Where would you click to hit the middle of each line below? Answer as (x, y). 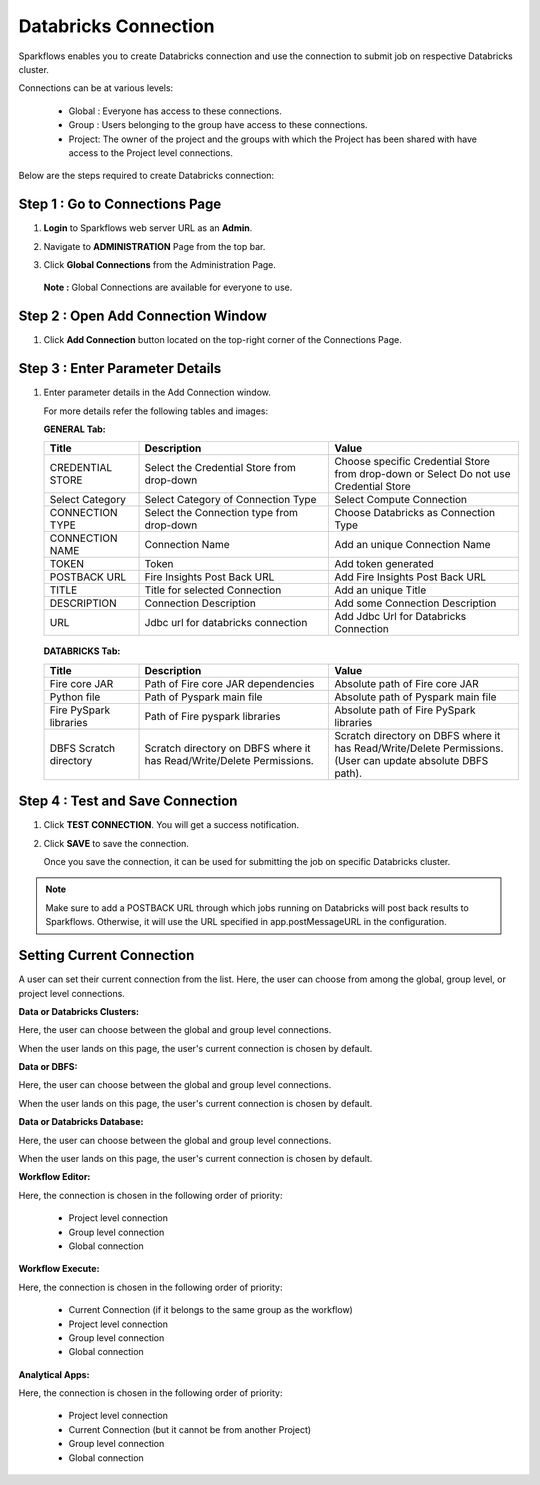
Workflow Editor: (54, 1177)
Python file (75, 697)
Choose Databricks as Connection (415, 513)
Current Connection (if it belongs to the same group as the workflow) (211, 1310)
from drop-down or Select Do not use (422, 474)
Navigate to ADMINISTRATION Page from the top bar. (154, 246)
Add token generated (384, 564)
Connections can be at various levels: (96, 88)
